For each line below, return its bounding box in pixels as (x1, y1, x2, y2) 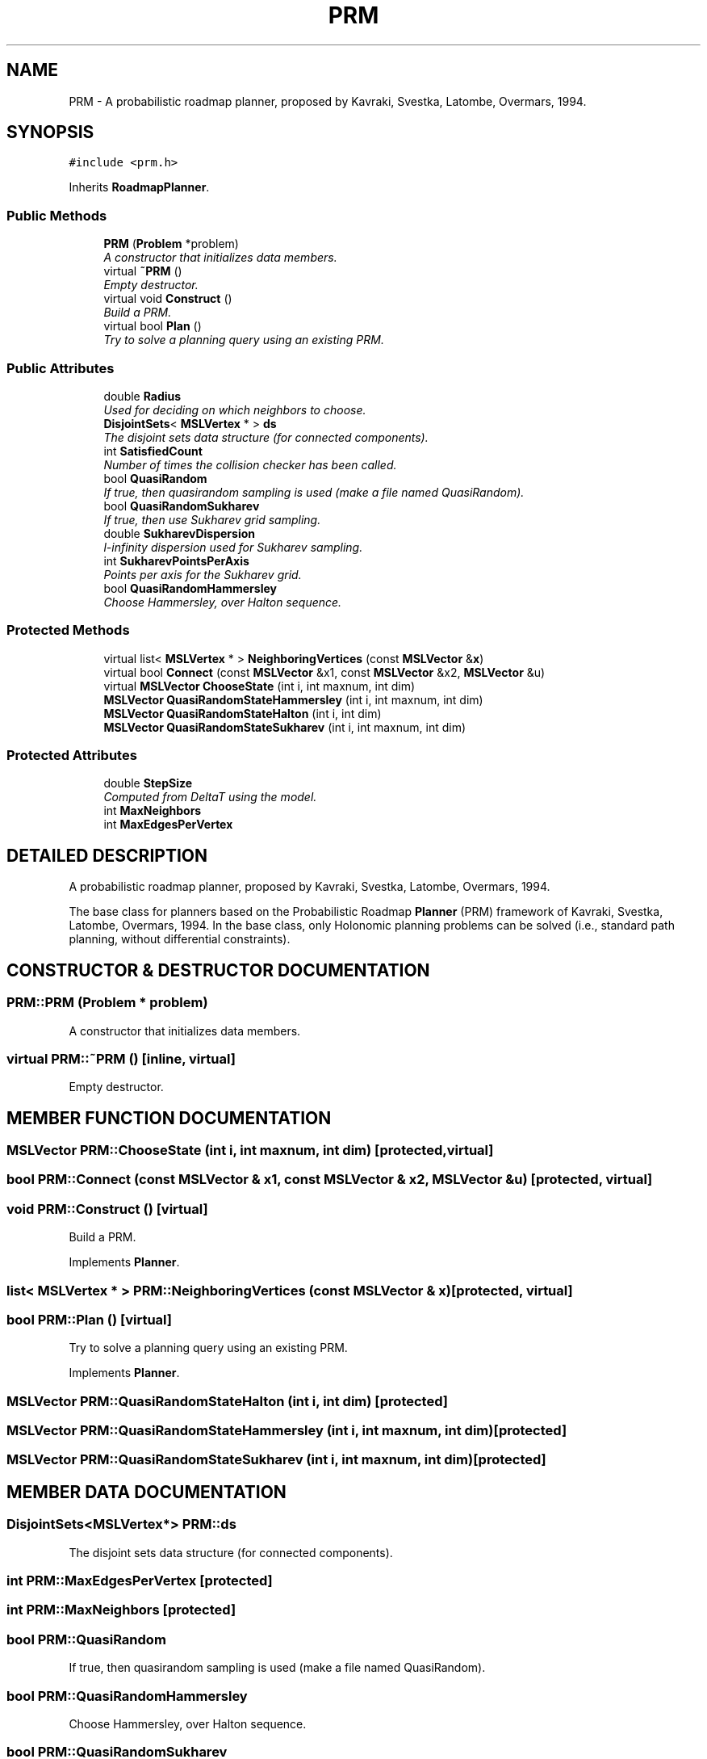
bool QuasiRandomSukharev (103, 498, 260, 513)
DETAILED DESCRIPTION (6, 845, 208, 866)
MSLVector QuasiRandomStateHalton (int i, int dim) (103, 706, 382, 720)
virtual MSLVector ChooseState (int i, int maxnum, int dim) (103, 678, 416, 693)
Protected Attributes (6, 747, 137, 764)
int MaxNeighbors (103, 804, 202, 818)
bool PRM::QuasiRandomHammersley (6, 1687, 248, 1704)
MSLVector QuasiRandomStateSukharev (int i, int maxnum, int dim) (103, 720, 466, 734)
